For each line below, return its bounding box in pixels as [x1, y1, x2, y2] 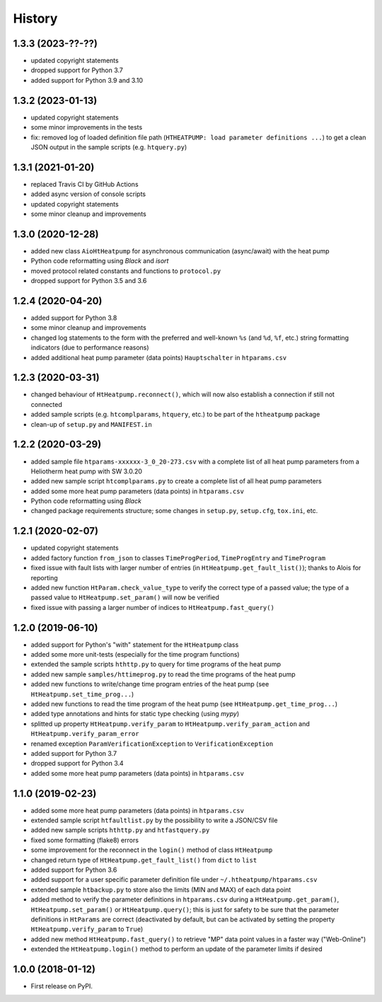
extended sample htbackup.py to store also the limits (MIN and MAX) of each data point [30, 885, 291, 894]
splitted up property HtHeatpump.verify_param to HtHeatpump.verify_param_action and [30, 719, 311, 728]
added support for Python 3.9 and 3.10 [30, 76, 143, 84]
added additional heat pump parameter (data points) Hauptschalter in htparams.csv [30, 353, 287, 362]
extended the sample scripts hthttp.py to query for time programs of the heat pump [30, 660, 281, 669]
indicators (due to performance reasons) [30, 343, 149, 352]
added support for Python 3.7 [30, 749, 117, 757]
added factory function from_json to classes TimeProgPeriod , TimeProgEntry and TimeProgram [30, 553, 325, 562]
